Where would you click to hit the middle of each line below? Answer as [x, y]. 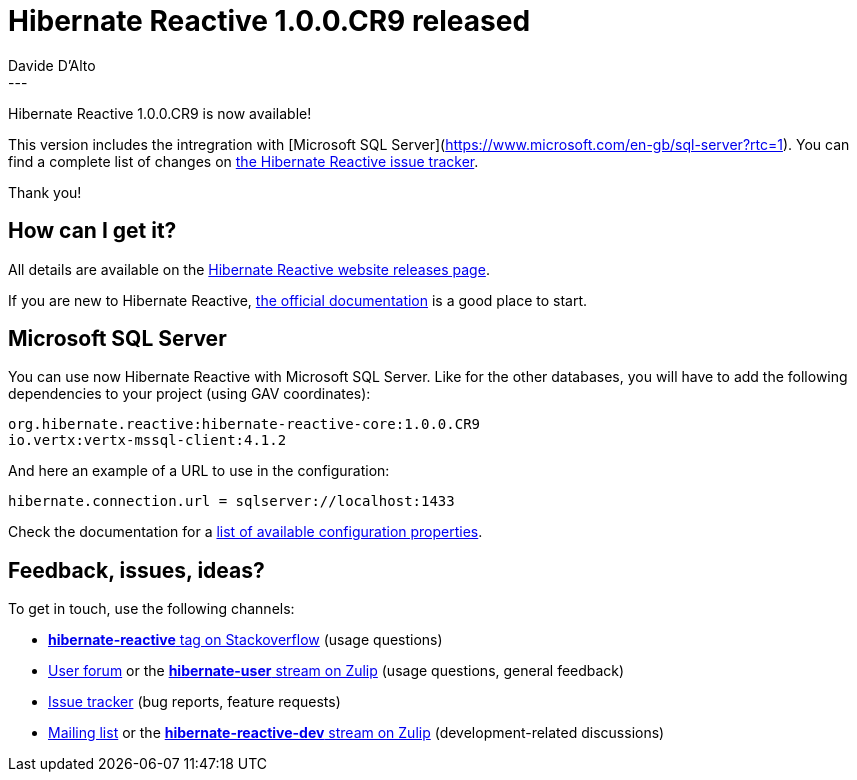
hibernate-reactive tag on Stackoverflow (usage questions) [245, 640]
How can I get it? [92, 231]
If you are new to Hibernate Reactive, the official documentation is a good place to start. [298, 300]
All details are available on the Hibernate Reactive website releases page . [249, 269]
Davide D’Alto [52, 65]
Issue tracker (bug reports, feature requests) [194, 702]
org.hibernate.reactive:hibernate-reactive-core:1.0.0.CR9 [244, 424]
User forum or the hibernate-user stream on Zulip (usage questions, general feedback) [336, 671]
